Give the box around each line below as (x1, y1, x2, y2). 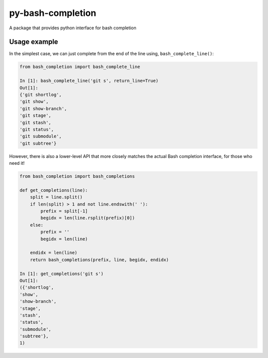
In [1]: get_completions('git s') (19, 271, 104, 277)
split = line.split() (30, 194, 83, 200)
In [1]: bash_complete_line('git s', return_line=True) (19, 78, 159, 84)
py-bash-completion (9, 7, 96, 18)
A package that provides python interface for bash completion (9, 25, 136, 31)
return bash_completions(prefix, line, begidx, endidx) (30, 257, 169, 263)
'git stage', (19, 113, 52, 119)
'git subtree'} (19, 141, 57, 146)
